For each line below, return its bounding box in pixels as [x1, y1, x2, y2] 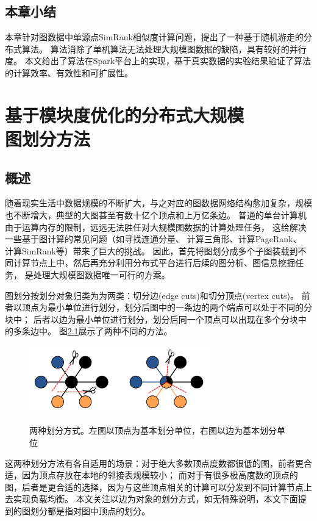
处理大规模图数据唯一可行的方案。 [33, 268, 170, 281]
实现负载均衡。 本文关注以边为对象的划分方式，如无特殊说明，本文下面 [13, 492, 298, 505]
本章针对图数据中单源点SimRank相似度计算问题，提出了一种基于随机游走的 [5, 31, 304, 43]
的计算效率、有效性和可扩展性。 [5, 66, 133, 79]
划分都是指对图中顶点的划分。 [30, 505, 150, 517]
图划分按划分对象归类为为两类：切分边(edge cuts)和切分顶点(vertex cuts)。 [5, 289, 299, 301]
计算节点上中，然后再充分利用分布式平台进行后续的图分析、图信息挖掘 [13, 256, 295, 269]
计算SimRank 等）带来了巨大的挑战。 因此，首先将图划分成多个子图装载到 [5, 244, 298, 257]
